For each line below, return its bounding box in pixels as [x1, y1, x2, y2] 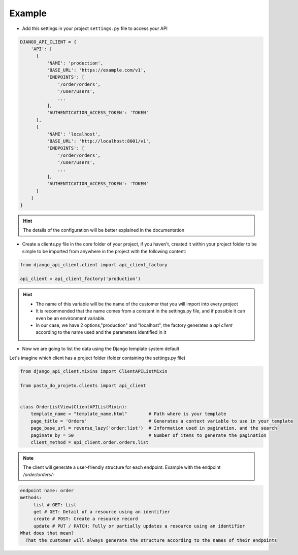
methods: [20, 495, 42, 501]
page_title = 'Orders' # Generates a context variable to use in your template [30, 418, 293, 424]
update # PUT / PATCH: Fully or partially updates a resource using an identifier [33, 523, 245, 529]
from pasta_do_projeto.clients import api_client [20, 383, 146, 388]
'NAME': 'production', [46, 60, 104, 66]
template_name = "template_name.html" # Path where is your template [30, 411, 226, 417]
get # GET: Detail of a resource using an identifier [33, 509, 170, 514]
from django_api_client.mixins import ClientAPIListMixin [20, 368, 168, 374]
